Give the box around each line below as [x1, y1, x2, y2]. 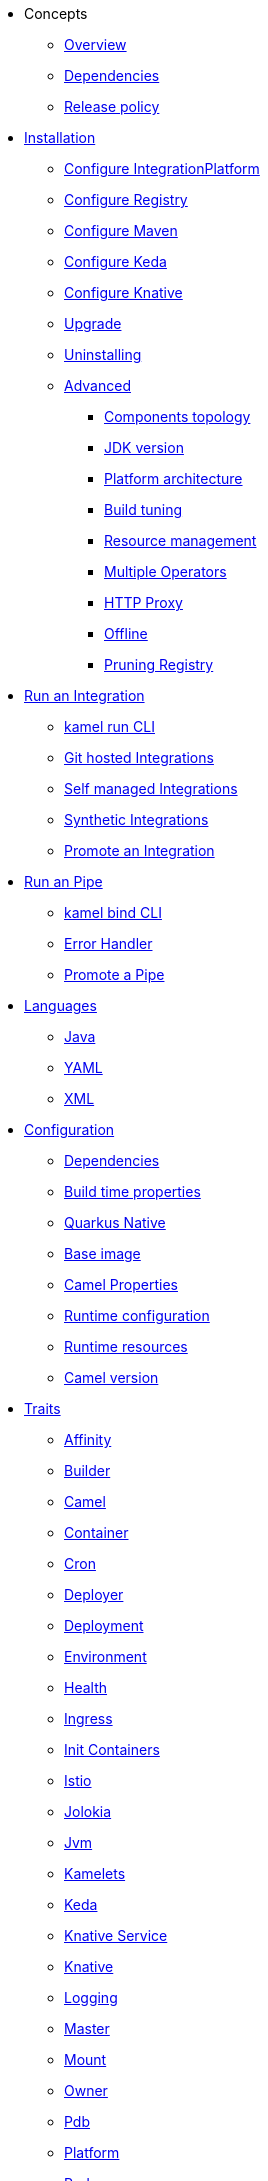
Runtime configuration [64, 1307, 210, 1324]
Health [64, 1679, 108, 1696]
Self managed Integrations [64, 780, 238, 797]
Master [64, 2020, 110, 2037]
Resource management [104, 532, 257, 549]
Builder [64, 1462, 111, 1479]
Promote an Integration [64, 842, 215, 859]
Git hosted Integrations [64, 749, 214, 766]
